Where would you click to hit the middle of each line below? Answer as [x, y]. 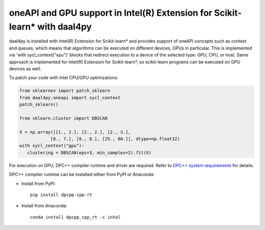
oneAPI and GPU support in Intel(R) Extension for [111, 13]
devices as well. [25, 68]
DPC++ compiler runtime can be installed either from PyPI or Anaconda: [82, 174]
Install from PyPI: [39, 183]
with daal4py [65, 27]
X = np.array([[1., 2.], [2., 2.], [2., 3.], [75, 132]
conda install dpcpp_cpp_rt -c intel [76, 217]
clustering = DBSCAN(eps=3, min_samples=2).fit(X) [89, 153]
